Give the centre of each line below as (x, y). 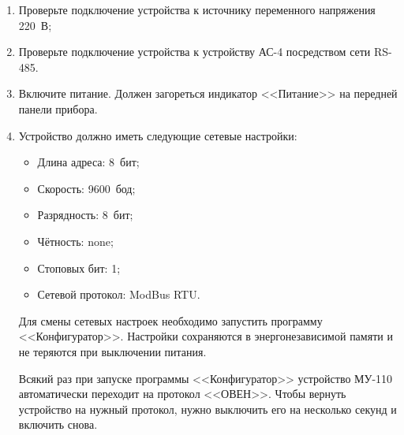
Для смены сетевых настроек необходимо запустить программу (170, 320)
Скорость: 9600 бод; (86, 188)
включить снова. (58, 424)
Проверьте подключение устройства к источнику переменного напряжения (197, 9)
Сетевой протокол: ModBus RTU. (119, 294)
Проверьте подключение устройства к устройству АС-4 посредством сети (195, 52)
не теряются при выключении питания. (112, 351)
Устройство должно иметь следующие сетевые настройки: (158, 135)
